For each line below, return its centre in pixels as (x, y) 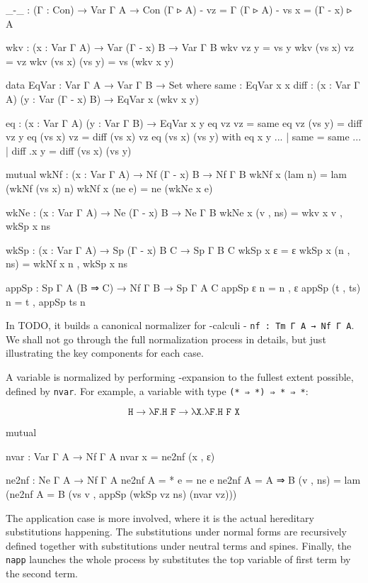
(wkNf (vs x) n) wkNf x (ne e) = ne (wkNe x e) (109, 188)
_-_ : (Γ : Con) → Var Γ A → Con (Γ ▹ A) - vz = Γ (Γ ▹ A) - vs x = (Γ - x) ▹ (179, 9)
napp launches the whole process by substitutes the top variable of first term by (178, 559)
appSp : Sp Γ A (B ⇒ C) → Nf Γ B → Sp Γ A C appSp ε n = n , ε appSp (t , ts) (183, 287)
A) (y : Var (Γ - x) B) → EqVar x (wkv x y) (102, 98)
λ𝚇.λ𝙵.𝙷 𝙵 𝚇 (215, 412)
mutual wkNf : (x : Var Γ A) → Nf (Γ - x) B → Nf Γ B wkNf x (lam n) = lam (177, 174)
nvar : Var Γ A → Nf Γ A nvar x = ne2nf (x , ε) (110, 456)
